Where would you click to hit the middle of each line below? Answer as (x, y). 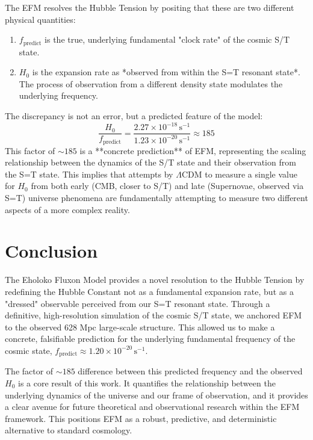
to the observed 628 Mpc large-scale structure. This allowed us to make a (140, 327)
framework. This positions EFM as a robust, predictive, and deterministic (141, 418)
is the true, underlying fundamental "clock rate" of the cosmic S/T (167, 39)
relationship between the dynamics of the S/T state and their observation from (150, 162)
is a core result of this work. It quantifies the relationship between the (147, 383)
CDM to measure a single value (239, 174)
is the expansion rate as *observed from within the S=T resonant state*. (166, 72)
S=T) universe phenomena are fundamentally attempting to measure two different (156, 197)
